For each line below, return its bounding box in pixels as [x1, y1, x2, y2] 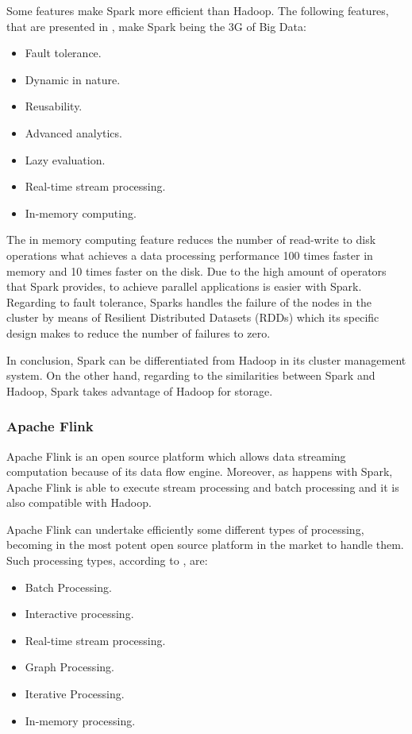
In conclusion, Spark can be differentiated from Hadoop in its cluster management [6, 351, 406, 368]
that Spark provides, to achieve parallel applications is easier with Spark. [6, 278, 362, 295]
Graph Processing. [25, 659, 114, 675]
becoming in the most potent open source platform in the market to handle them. [6, 536, 404, 553]
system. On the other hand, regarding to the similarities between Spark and [6, 367, 375, 384]
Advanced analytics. [25, 124, 122, 141]
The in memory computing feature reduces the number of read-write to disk [6, 231, 376, 248]
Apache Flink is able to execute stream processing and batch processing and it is [6, 478, 399, 495]
